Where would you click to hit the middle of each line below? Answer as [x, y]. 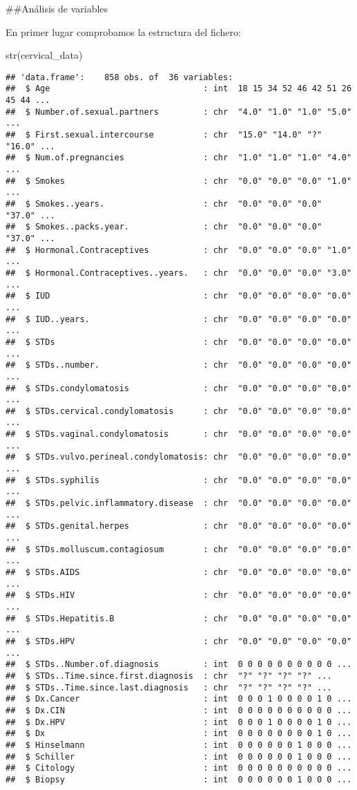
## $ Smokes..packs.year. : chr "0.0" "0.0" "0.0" [164, 227]
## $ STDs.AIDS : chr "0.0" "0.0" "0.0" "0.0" [179, 572]
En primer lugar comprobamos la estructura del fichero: [123, 31]
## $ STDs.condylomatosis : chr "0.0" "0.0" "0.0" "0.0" [179, 388]
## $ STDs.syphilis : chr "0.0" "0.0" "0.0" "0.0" [179, 480]
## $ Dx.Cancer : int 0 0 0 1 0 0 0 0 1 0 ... [179, 699]
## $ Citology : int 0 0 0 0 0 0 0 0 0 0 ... [179, 768]
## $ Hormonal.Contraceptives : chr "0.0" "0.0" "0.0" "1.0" [179, 250]
